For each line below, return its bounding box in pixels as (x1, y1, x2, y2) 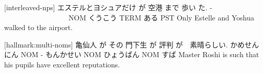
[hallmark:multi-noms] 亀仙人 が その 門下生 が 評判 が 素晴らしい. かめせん (4, 39, 259, 50)
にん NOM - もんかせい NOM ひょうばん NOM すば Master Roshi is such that (4, 49, 259, 60)
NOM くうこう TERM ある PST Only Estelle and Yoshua (68, 12, 254, 22)
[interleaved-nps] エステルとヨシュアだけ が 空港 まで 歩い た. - (4, 2, 212, 12)
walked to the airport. (4, 22, 73, 33)
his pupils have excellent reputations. (4, 59, 120, 69)
